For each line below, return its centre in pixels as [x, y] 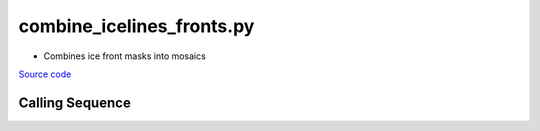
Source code [45, 74]
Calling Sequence [75, 102]
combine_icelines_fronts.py [136, 26]
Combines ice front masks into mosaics [125, 56]
